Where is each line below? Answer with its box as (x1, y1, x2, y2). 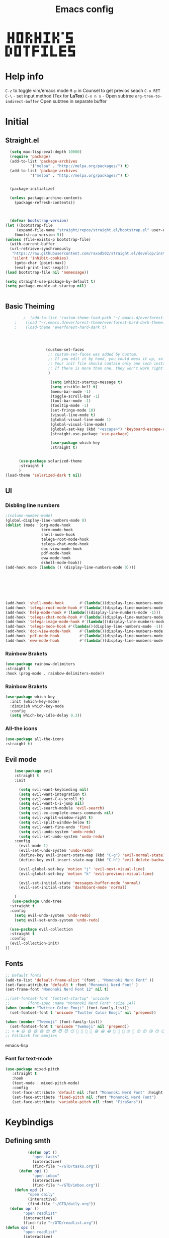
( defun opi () (18, 1169, 49, 1174)
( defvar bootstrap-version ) (10, 218, 69, 223)
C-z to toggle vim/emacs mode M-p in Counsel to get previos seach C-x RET (5, 87, 160, 94)
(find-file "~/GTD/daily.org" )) (27, 1202, 96, 1207)
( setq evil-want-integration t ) (18, 792, 87, 797)
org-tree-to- (135, 94, 162, 99)
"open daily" (27, 1192, 55, 1197)
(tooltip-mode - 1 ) (50, 403, 89, 408)
